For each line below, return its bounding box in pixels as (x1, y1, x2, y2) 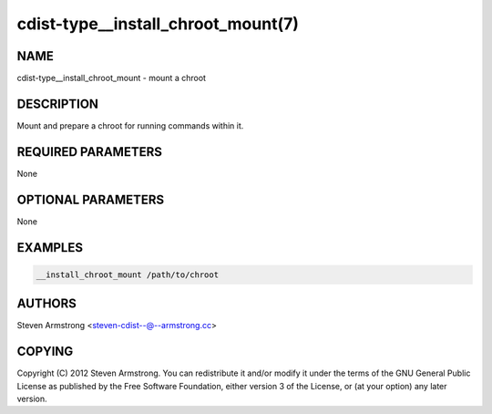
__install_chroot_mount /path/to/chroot (36, 269, 219, 280)
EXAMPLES (16, 240, 84, 255)
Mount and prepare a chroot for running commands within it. (16, 119, 244, 131)
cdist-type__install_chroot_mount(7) (16, 14, 300, 34)
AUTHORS (16, 296, 77, 312)
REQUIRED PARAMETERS (16, 144, 163, 160)
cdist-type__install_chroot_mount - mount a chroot (16, 73, 207, 84)
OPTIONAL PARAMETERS (16, 191, 165, 207)
